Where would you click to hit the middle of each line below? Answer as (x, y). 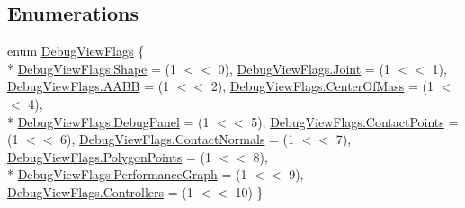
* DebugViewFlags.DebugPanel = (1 (108, 121)
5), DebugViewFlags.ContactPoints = (355, 121)
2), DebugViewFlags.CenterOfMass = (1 (322, 86)
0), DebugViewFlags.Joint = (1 (304, 68)
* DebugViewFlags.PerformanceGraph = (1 (127, 174)
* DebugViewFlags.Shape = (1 (92, 68)
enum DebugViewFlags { (76, 51)
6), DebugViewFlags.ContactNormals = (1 (178, 139)
